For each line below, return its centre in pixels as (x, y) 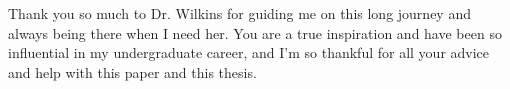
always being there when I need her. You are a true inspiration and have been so (255, 32)
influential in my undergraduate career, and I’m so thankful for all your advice (249, 52)
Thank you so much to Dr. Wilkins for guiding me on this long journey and (239, 13)
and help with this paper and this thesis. (132, 71)
